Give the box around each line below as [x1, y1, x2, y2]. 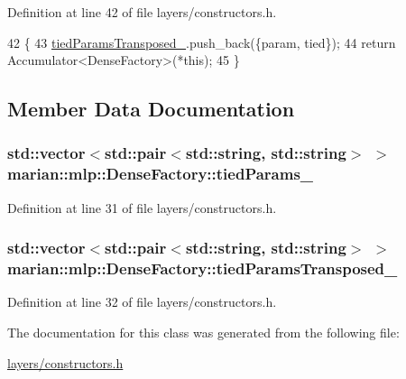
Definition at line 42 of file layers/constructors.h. [7, 3, 277, 21]
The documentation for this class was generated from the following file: [7, 323, 400, 342]
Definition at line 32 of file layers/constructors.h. [7, 292, 277, 311]
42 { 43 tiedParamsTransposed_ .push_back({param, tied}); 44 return [7, 32, 396, 51]
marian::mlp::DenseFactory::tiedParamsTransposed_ [7, 257, 398, 280]
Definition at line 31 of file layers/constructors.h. [7, 198, 277, 217]
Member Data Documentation [7, 95, 295, 123]
